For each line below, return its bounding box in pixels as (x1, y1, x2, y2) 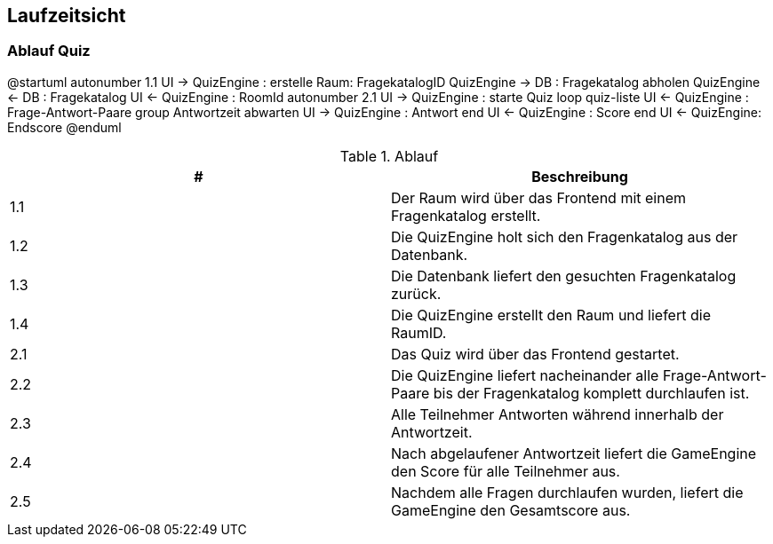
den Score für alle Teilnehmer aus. (391, 461, 620, 480)
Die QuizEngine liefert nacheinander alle (391, 366, 659, 384)
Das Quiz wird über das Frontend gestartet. (391, 344, 680, 363)
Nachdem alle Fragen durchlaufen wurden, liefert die (391, 483, 744, 501)
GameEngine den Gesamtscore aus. (391, 501, 631, 519)
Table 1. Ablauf (339, 146, 439, 165)
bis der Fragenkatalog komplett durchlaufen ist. (433, 383, 750, 402)
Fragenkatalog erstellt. (391, 206, 541, 225)
